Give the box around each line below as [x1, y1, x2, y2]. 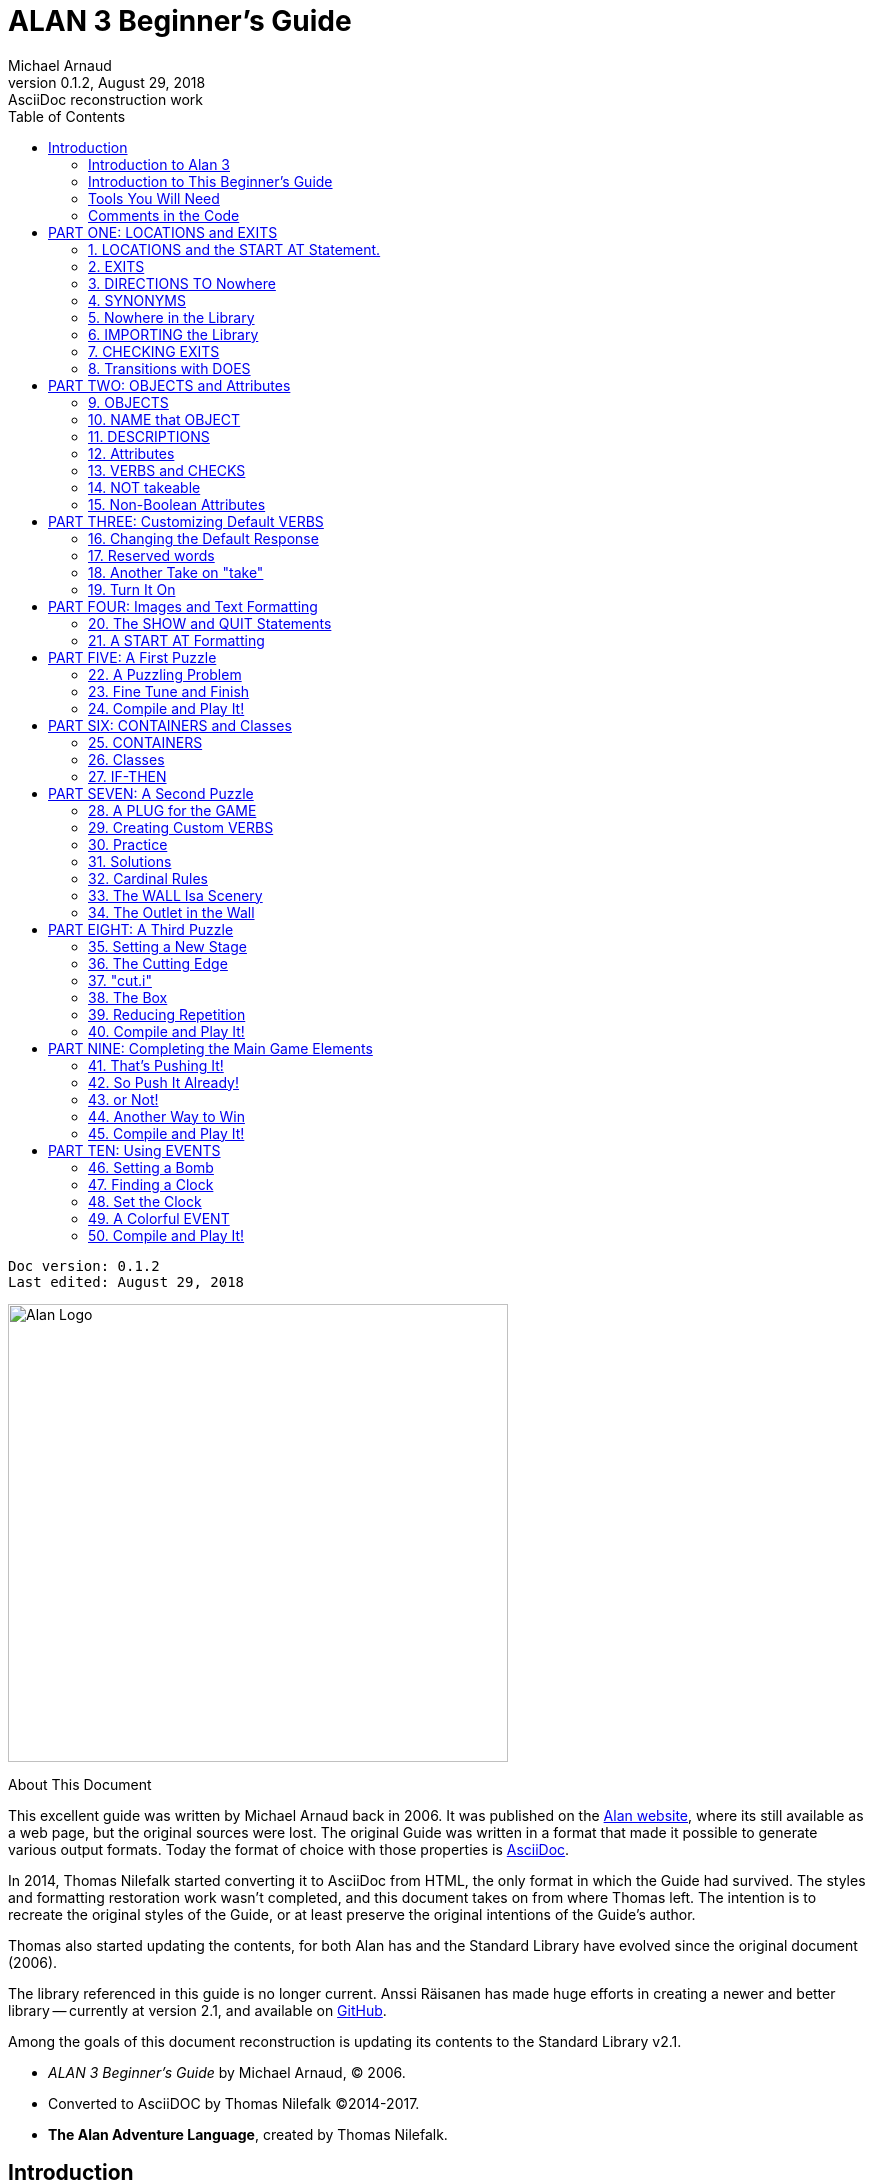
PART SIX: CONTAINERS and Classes [48, 716, 292, 734]
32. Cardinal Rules [88, 869, 208, 887]
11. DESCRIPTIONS [88, 427, 210, 445]
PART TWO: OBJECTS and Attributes [48, 376, 291, 394]
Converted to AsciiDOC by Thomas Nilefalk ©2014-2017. [48, 2094, 420, 2112]
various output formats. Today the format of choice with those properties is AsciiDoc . [8, 1840, 570, 1858]
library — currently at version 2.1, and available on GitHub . [8, 2001, 387, 2019]
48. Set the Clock [88, 1192, 202, 1210]
